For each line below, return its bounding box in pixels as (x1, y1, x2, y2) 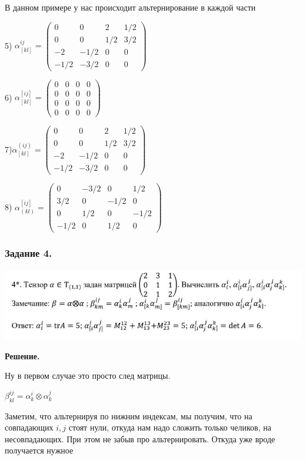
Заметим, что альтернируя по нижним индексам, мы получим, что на (5, 409, 252, 422)
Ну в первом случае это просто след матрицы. (5, 369, 171, 382)
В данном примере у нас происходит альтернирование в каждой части (5, 1, 256, 13)
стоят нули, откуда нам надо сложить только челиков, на (68, 421, 271, 433)
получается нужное (5, 444, 74, 456)
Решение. (5, 349, 40, 362)
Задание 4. (5, 246, 52, 260)
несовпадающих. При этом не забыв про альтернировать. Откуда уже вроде (5, 432, 275, 445)
